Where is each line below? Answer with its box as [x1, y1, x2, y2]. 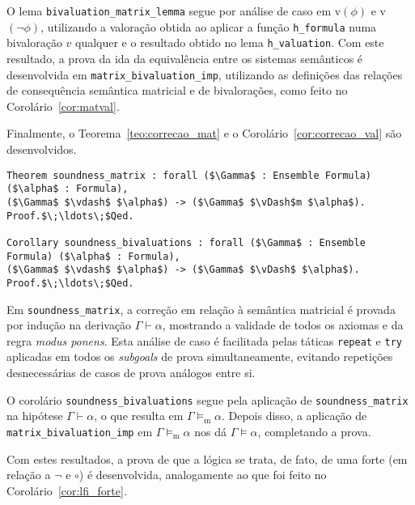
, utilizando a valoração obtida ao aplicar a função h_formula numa [40, 18, 377, 35]
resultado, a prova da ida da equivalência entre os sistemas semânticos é [6, 49, 363, 66]
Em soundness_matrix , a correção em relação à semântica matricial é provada [6, 300, 396, 317]
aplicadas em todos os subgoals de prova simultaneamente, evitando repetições [6, 348, 393, 365]
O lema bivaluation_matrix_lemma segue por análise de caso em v [6, 2, 341, 19]
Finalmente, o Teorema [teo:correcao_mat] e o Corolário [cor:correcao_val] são [6, 125, 402, 142]
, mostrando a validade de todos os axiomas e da [162, 316, 404, 333]
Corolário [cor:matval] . [6, 97, 120, 114]
